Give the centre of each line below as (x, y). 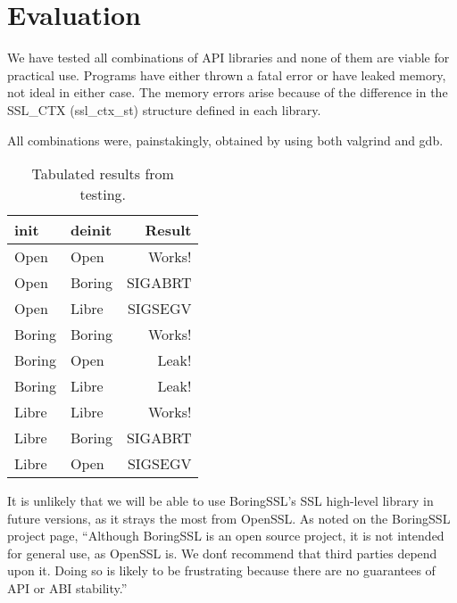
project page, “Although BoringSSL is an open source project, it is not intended (226, 536)
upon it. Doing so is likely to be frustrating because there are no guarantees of (221, 570)
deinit (91, 230)
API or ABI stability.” (67, 588)
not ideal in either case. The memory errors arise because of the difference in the (228, 92)
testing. (103, 194)
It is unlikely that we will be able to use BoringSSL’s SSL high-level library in (220, 501)
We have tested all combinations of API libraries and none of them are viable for (228, 58)
